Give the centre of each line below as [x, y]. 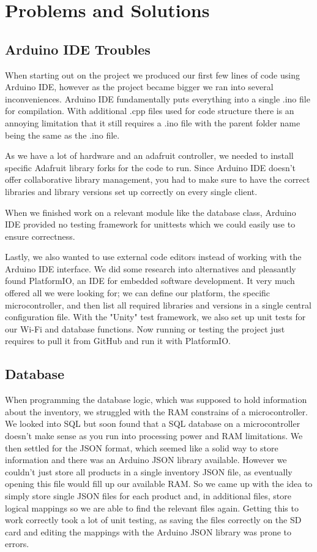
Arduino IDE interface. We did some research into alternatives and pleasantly [151, 268]
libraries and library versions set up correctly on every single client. [131, 191]
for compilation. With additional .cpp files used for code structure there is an [150, 111]
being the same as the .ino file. [62, 135]
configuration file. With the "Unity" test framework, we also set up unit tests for [155, 317]
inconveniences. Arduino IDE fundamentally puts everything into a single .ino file [158, 98]
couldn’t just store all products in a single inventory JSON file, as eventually [149, 471]
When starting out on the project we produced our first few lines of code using [152, 75]
